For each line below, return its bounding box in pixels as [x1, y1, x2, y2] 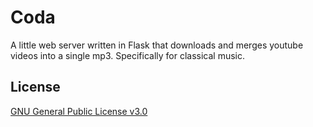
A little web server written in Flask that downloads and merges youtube [10, 39, 304, 51]
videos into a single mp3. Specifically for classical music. [10, 49, 246, 61]
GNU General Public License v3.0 [10, 105, 148, 117]
